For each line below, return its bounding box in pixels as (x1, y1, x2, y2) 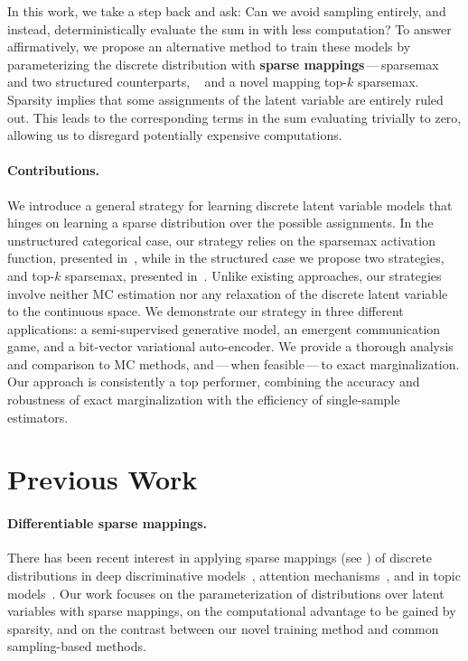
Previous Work (7, 461, 198, 498)
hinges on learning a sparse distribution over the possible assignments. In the (7, 213, 434, 232)
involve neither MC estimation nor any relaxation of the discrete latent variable (7, 284, 448, 303)
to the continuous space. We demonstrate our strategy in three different (7, 302, 404, 321)
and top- (7, 265, 55, 284)
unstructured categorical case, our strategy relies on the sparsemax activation (7, 230, 435, 249)
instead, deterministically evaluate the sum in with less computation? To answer (7, 19, 452, 38)
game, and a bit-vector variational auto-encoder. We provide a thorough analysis (7, 337, 454, 356)
